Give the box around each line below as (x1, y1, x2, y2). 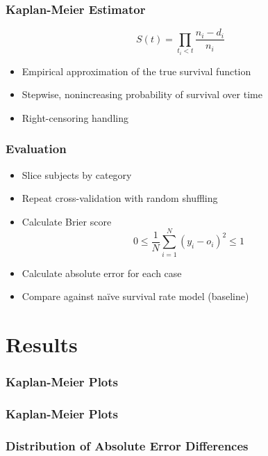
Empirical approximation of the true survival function (22, 63, 251, 78)
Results (6, 329, 78, 358)
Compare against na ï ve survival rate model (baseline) (22, 289, 249, 304)
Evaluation (6, 140, 67, 157)
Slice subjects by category (22, 167, 132, 182)
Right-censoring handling (22, 110, 128, 125)
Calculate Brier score (22, 214, 112, 228)
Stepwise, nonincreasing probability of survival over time (22, 87, 262, 102)
